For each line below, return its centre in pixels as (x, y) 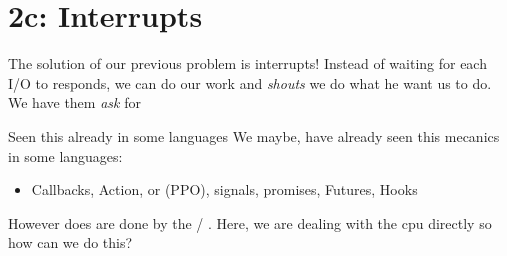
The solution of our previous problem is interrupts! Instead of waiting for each (247, 63)
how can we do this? (70, 242)
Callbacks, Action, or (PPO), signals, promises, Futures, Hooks (224, 189)
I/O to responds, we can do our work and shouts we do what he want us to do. (250, 82)
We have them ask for (74, 102)
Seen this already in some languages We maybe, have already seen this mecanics (254, 135)
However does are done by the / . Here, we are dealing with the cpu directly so (250, 222)
